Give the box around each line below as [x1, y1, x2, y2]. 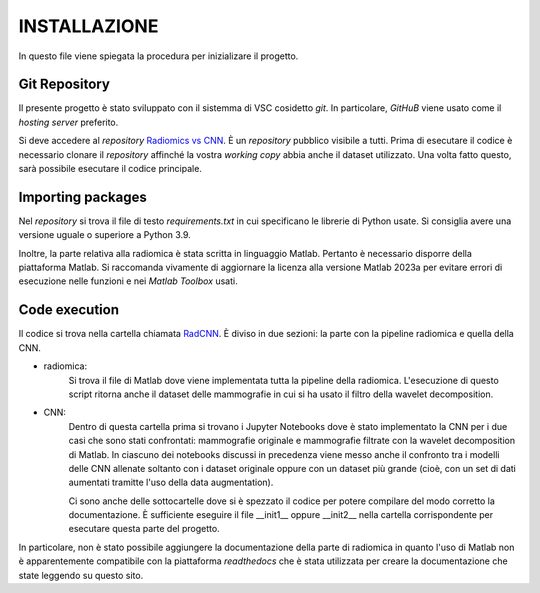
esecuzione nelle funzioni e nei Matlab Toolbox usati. [18, 275, 239, 287]
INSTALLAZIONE [18, 15, 159, 37]
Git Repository [18, 76, 110, 93]
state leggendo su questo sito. [18, 569, 144, 581]
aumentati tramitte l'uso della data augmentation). [68, 476, 274, 489]
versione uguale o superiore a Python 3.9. [18, 229, 192, 241]
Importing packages [18, 188, 147, 205]
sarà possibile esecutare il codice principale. [18, 163, 202, 175]
